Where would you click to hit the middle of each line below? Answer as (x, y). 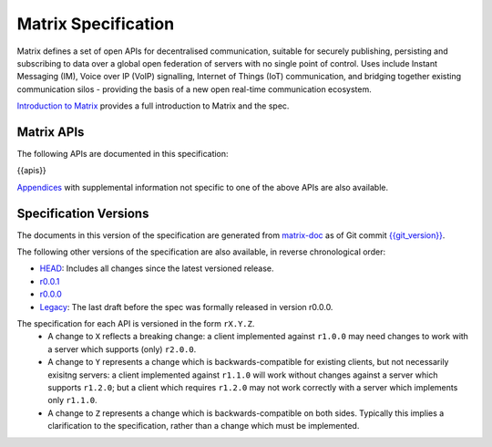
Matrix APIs (51, 132)
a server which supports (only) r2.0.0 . (122, 349)
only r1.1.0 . (72, 400)
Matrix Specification (96, 24)
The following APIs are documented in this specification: (123, 154)
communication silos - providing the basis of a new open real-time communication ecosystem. (195, 89)
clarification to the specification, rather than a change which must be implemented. (204, 426)
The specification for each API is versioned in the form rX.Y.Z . (136, 324)
